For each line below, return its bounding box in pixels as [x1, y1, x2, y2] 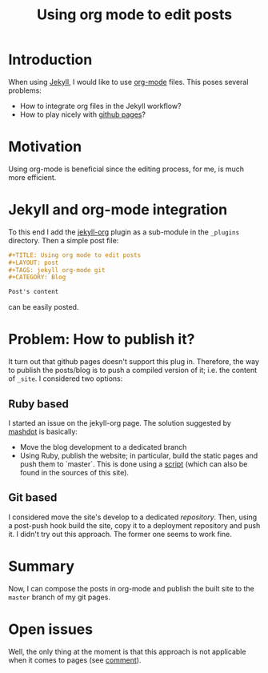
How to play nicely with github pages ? [19, 110, 146, 119]
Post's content [8, 288, 59, 296]
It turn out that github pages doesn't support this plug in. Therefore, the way [8, 357, 260, 367]
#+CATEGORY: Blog [8, 274, 66, 282]
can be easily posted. [8, 302, 79, 312]
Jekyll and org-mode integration [8, 201, 228, 219]
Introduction [8, 50, 93, 69]
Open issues [8, 620, 94, 638]
